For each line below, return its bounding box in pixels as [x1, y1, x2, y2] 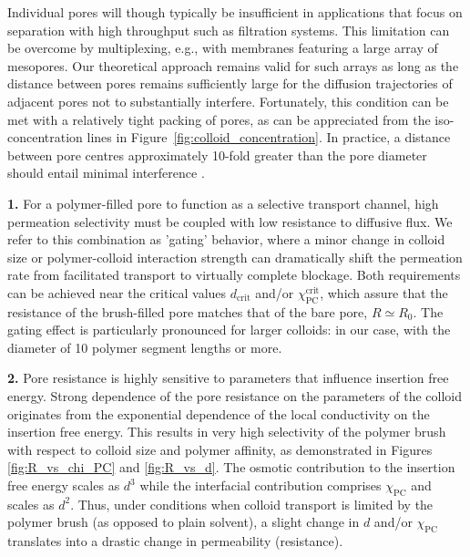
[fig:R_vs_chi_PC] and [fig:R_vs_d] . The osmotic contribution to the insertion [7, 458, 455, 477]
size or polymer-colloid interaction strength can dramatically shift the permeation [7, 247, 463, 266]
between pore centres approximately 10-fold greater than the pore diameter [7, 145, 427, 164]
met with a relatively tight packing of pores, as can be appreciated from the [7, 109, 431, 129]
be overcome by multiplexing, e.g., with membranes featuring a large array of [7, 38, 438, 57]
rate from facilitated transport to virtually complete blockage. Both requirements [7, 265, 461, 284]
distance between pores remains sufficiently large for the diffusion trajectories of [7, 74, 453, 93]
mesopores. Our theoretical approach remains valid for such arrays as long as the [7, 56, 459, 75]
